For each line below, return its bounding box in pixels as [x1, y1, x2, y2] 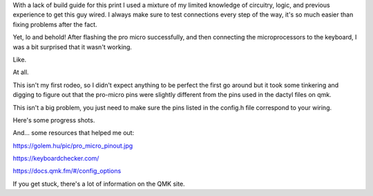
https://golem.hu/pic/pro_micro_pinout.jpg [12, 141, 133, 150]
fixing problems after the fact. [12, 20, 97, 28]
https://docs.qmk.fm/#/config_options [12, 167, 122, 175]
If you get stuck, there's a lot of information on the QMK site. [12, 179, 186, 188]
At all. [12, 68, 29, 76]
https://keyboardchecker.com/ [12, 154, 99, 163]
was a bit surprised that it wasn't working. [12, 42, 133, 51]
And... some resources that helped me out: [12, 129, 135, 137]
